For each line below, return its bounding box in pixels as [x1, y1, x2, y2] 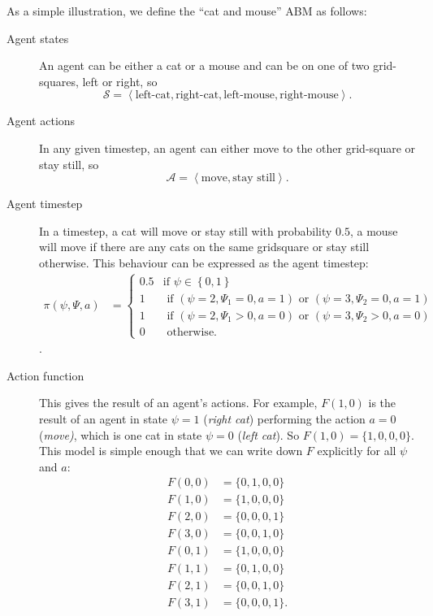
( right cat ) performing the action [203, 410, 366, 427]
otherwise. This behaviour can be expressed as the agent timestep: [39, 254, 369, 271]
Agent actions [6, 112, 76, 129]
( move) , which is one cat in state [39, 426, 202, 443]
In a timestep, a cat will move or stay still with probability [39, 222, 332, 239]
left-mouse [223, 89, 275, 102]
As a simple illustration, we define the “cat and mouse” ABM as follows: [6, 2, 367, 19]
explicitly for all [317, 442, 396, 459]
